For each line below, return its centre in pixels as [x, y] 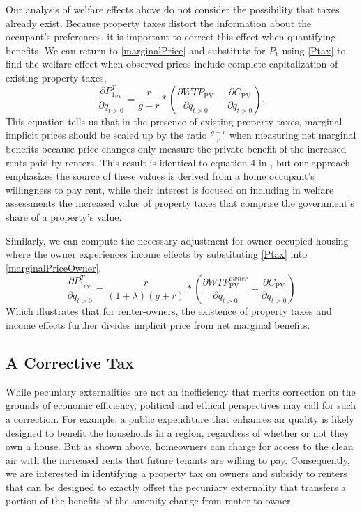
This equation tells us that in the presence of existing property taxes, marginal [174, 121]
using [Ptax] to [314, 50]
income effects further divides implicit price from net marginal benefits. [158, 324]
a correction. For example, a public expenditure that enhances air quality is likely [180, 418]
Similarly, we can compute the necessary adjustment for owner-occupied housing [177, 240]
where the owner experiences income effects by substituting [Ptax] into [157, 254]
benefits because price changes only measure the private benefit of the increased [176, 148]
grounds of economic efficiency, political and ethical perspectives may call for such [181, 405]
